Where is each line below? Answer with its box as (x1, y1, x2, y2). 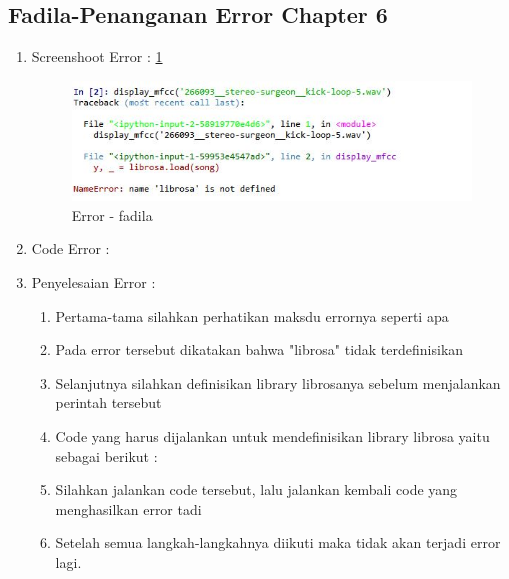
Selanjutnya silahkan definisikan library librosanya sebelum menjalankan (55, 372, 501, 393)
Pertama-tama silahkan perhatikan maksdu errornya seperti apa (55, 305, 449, 326)
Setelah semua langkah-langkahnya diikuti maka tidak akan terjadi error (55, 532, 501, 553)
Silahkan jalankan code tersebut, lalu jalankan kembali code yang (55, 479, 458, 500)
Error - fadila (71, 204, 153, 225)
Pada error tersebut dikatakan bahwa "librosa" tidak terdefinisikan (55, 339, 464, 360)
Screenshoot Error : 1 (31, 46, 163, 67)
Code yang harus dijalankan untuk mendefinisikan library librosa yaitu (55, 425, 490, 446)
